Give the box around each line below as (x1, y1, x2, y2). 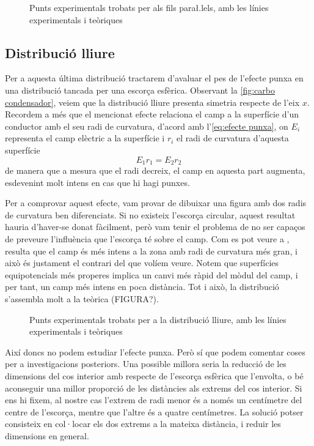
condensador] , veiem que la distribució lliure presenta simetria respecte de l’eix (5, 95, 300, 108)
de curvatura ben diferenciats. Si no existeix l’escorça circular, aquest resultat (5, 208, 296, 221)
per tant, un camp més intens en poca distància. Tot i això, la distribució (5, 280, 279, 293)
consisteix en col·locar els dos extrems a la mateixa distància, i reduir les (5, 417, 281, 430)
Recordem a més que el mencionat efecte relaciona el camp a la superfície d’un (5, 108, 299, 121)
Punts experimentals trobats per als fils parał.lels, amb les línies (29, 1, 269, 13)
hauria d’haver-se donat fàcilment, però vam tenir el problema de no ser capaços (5, 220, 305, 233)
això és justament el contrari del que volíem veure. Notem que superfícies (5, 256, 279, 269)
